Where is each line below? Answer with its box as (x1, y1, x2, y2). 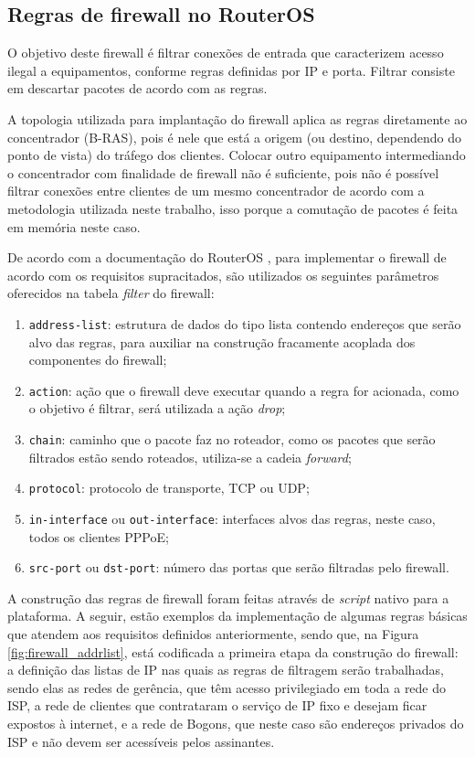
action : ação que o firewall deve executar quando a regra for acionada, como (28, 380, 459, 400)
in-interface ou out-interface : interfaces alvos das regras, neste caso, (28, 508, 436, 528)
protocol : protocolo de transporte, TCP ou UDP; (28, 478, 310, 497)
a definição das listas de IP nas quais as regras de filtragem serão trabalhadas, (7, 660, 444, 679)
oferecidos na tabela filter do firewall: (7, 283, 215, 303)
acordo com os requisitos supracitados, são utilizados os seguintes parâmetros (7, 265, 439, 284)
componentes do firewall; (28, 350, 167, 369)
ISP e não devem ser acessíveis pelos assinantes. (7, 731, 275, 751)
